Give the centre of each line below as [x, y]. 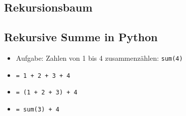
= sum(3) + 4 [38, 109]
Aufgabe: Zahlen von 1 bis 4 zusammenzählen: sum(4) [99, 57]
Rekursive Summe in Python [81, 37]
